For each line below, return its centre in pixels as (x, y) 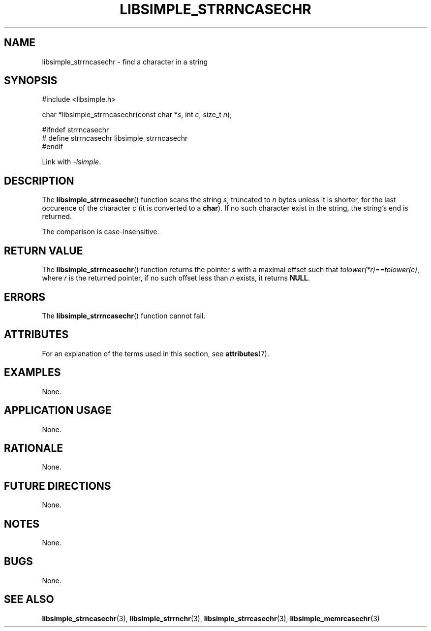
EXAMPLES (32, 373)
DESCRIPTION (39, 181)
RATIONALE (34, 448)
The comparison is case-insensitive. (101, 232)
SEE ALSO (29, 599)
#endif (52, 147)
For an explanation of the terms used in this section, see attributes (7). (155, 353)
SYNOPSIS (31, 81)
